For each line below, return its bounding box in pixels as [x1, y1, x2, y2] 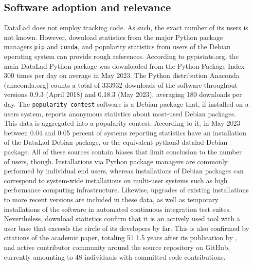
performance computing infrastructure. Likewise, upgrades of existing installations [4, 185, 249, 195]
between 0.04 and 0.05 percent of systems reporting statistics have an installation [4, 127, 247, 137]
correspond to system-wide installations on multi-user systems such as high [4, 175, 228, 185]
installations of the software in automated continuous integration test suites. [4, 204, 231, 214]
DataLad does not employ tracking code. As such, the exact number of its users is [4, 22, 248, 33]
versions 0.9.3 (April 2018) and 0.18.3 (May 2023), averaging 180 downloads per [4, 89, 242, 99]
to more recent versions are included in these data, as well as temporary [4, 194, 218, 205]
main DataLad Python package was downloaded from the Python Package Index [4, 60, 245, 71]
